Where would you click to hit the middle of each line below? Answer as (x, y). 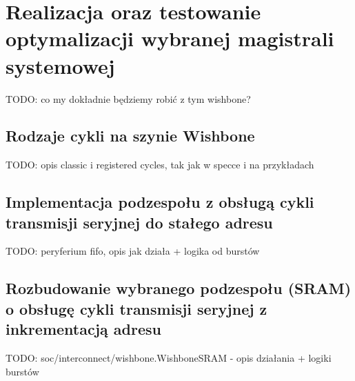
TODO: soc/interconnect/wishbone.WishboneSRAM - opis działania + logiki (169, 358)
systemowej (60, 65)
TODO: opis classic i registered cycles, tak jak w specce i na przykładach (160, 165)
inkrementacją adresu (83, 329)
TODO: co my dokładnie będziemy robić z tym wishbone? (128, 98)
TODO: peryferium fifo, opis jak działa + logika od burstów (133, 251)
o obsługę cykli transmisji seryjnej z (136, 308)
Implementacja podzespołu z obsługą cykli (160, 202)
